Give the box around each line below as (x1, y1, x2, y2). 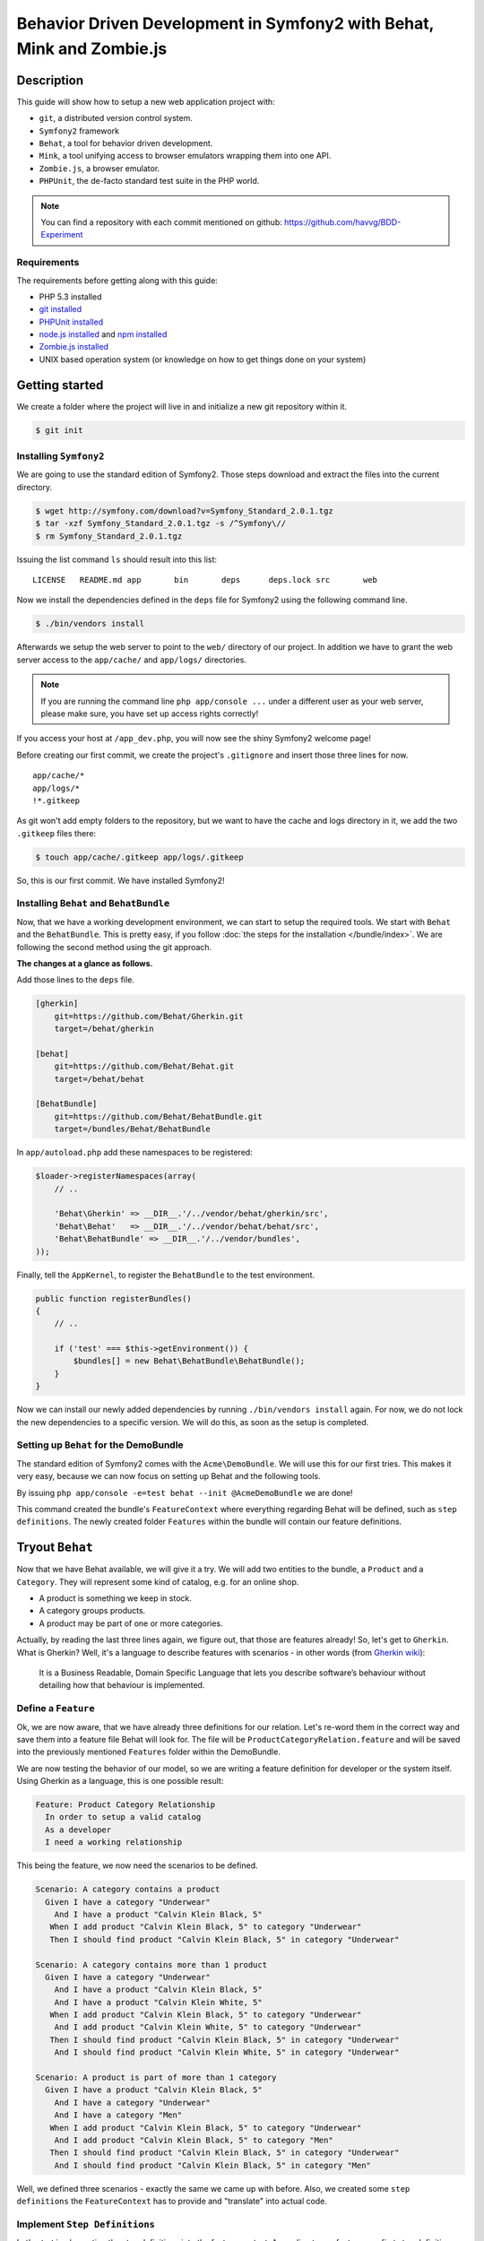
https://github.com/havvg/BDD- (283, 216, 402, 228)
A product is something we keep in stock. (39, 1593, 192, 1604)
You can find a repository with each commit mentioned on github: (40, 216, 282, 228)
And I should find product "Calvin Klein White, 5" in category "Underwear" (54, 2047, 400, 2057)
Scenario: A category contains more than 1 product (35, 1960, 268, 1969)
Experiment (40, 229, 83, 240)
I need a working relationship (45, 1838, 183, 1847)
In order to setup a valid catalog (45, 1812, 202, 1822)
